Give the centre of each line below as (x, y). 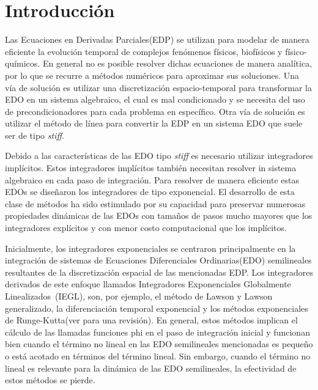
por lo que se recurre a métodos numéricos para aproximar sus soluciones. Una (152, 75)
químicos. (23, 63)
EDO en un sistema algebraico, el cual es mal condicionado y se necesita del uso (155, 99)
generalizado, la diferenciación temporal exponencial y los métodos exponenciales (157, 308)
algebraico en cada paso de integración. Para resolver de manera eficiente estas (152, 179)
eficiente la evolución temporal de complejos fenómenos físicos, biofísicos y (144, 51)
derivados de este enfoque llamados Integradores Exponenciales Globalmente (148, 284)
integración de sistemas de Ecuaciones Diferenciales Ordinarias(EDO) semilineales (158, 260)
